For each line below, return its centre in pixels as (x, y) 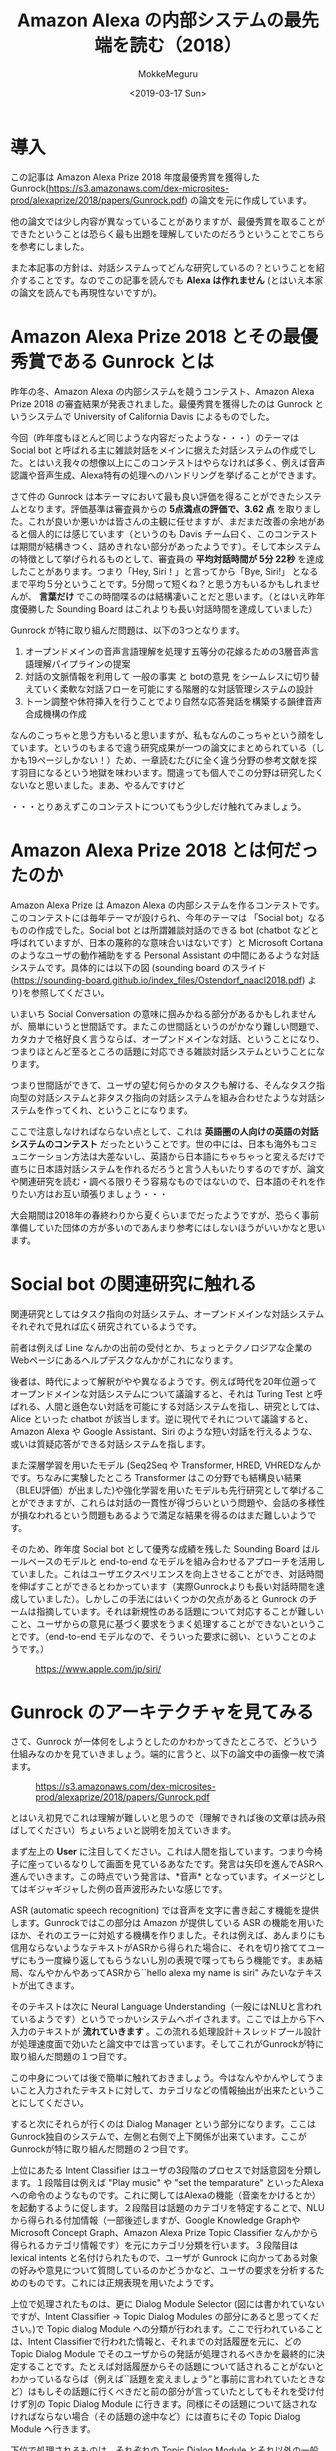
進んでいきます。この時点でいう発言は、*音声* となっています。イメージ (159, 1877)
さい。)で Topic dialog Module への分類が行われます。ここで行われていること (167, 2329)
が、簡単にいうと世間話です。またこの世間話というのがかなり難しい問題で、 (167, 1026)
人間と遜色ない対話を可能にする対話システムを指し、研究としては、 (185, 1406)
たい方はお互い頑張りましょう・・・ (93, 1193)
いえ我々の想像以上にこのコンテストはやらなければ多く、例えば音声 (185, 462)
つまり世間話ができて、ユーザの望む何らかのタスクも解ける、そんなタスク (163, 1085)
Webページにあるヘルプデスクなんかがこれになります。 (124, 1360)
